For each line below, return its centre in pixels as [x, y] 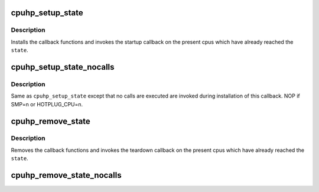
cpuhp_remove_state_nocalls [66, 175]
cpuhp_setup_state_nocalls [63, 67]
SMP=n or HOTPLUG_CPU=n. [47, 104]
